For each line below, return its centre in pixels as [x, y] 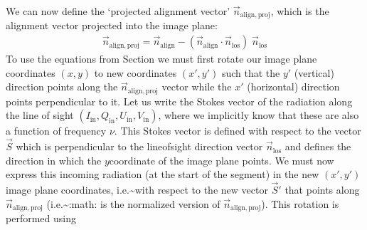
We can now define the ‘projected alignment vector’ [118, 11]
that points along [322, 190]
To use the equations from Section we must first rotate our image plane [161, 59]
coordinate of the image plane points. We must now [222, 160]
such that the [251, 72]
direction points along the [62, 87]
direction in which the [54, 160]
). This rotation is [300, 203]
